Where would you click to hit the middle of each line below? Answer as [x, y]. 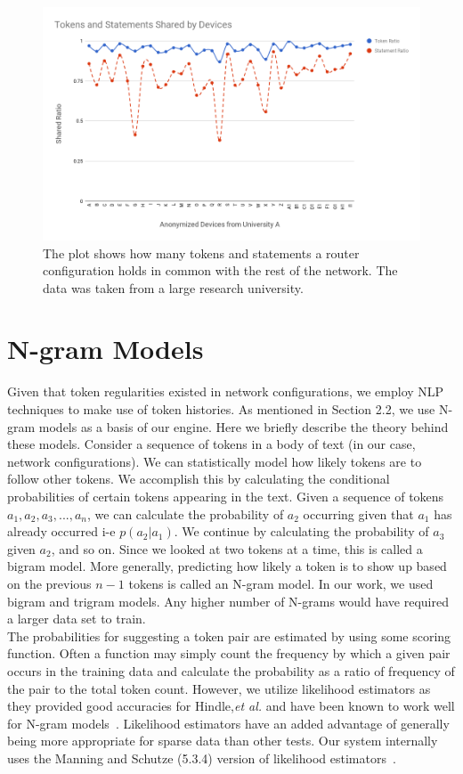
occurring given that [358, 513]
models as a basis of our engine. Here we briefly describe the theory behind [244, 426]
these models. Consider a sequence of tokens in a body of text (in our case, [211, 444]
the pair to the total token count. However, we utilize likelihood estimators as [219, 688]
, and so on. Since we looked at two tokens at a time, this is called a [237, 548]
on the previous [49, 583]
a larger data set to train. [77, 619]
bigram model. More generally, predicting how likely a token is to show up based [227, 566]
